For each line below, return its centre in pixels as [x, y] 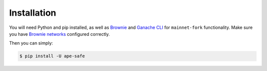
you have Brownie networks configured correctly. [59, 34]
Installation [33, 13]
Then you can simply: [31, 43]
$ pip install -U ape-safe [52, 56]
